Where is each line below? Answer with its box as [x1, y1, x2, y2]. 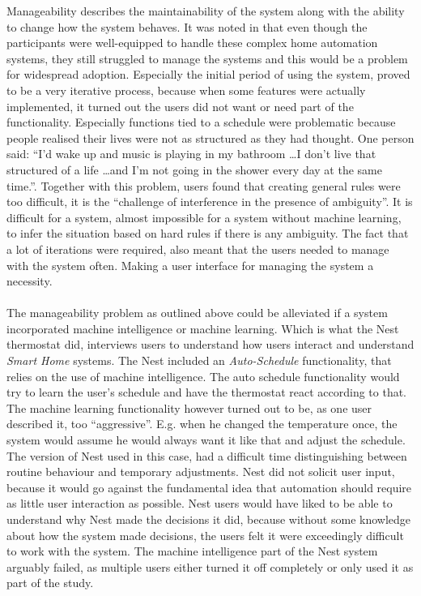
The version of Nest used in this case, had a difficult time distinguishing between [6, 447, 407, 464]
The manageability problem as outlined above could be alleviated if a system [6, 304, 388, 321]
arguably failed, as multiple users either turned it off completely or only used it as [6, 558, 414, 575]
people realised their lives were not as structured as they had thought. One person [6, 129, 415, 146]
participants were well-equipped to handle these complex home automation [6, 34, 378, 51]
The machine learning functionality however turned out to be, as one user [6, 399, 372, 416]
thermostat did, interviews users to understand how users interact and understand [6, 336, 415, 353]
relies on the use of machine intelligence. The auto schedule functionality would [6, 367, 400, 384]
